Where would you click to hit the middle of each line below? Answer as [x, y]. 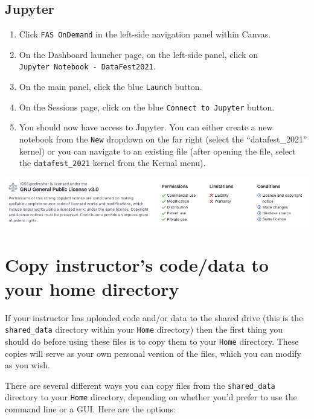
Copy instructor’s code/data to [137, 265]
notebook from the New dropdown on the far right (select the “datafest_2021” [163, 139]
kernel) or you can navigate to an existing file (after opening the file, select [157, 151]
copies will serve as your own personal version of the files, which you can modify [153, 353]
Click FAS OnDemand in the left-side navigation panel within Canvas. [145, 34]
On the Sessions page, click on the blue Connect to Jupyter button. [147, 107]
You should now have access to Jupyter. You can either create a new [146, 127]
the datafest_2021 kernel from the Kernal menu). [112, 163]
